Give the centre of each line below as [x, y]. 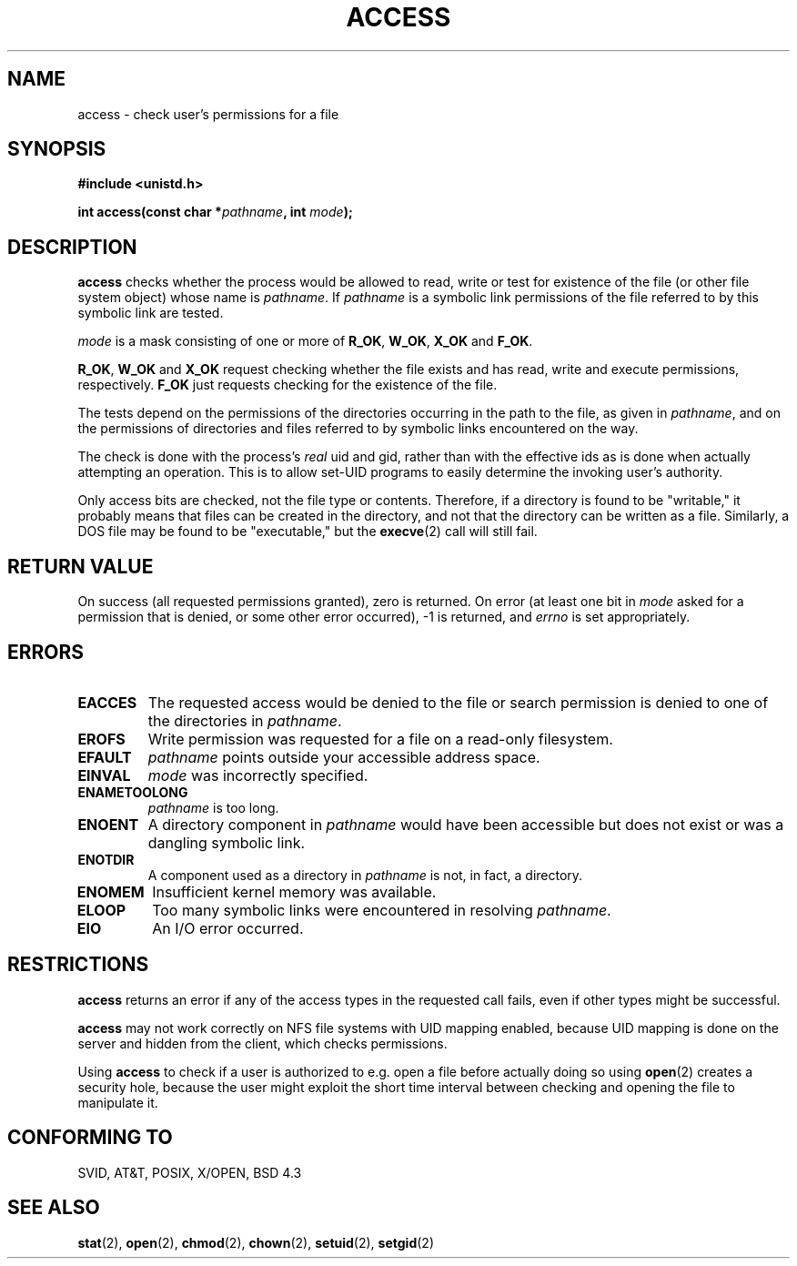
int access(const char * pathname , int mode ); [215, 212]
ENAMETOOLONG [133, 792]
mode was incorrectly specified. [258, 775]
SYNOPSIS [57, 149]
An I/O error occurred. [228, 928]
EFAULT [105, 757]
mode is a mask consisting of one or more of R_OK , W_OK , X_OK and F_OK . [305, 341]
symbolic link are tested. [151, 313]
